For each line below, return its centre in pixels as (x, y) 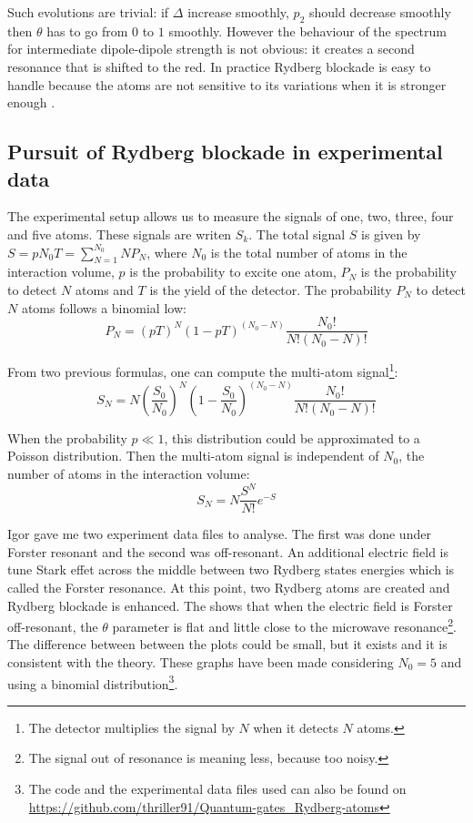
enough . (31, 102)
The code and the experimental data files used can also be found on (217, 789)
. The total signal (297, 234)
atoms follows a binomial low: (104, 307)
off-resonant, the (53, 626)
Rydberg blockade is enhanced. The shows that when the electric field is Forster (230, 605)
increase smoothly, (238, 12)
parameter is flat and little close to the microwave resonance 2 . (284, 625)
